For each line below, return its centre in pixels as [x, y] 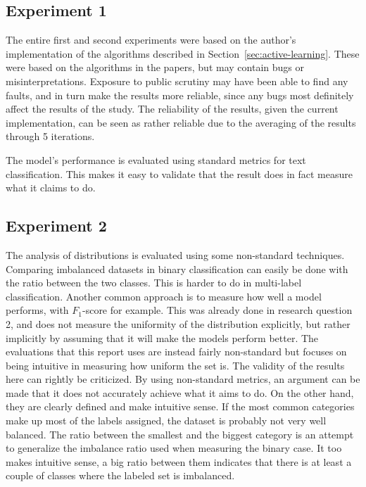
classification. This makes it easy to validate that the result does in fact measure [179, 173]
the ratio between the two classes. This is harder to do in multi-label [154, 283]
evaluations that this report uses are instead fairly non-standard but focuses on [176, 352]
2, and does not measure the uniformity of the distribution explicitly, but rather [178, 323]
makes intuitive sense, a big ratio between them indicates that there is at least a [179, 461]
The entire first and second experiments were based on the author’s [151, 40]
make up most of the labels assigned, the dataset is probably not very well [166, 420]
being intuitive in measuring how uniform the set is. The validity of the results [175, 365]
